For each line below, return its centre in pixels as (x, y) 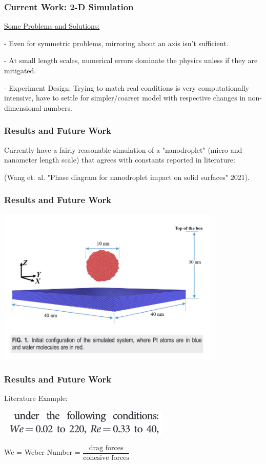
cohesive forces (106, 458)
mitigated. (20, 70)
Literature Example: (36, 398)
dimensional (23, 107)
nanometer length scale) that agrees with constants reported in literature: (120, 160)
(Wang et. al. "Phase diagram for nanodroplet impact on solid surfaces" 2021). (127, 177)
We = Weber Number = (42, 452)
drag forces (106, 448)
